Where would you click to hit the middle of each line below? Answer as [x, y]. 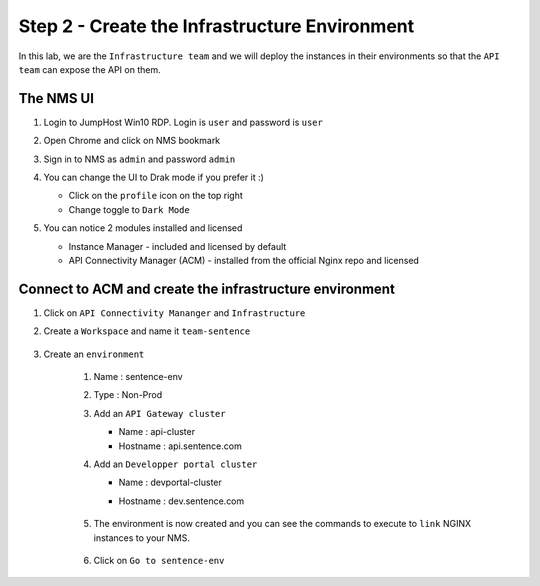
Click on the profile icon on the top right [156, 196]
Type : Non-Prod [128, 395]
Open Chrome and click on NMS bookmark [132, 141]
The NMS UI [56, 98]
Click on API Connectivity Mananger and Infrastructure [174, 312]
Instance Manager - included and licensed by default [177, 246]
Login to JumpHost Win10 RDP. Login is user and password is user [183, 122]
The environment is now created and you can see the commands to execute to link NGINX [282, 524]
